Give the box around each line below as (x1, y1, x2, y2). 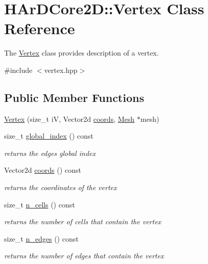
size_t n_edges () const (4, 233, 79, 244)
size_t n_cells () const (4, 199, 75, 209)
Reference (4, 18, 75, 39)
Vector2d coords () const (4, 165, 81, 175)
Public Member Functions (4, 89, 144, 105)
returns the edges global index (4, 147, 96, 158)
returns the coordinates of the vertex (4, 182, 117, 193)
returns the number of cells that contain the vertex (4, 216, 161, 227)
